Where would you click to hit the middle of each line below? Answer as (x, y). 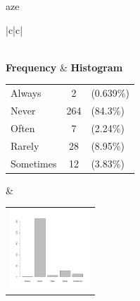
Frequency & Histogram (64, 67)
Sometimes (34, 163)
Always (26, 93)
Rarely (25, 145)
